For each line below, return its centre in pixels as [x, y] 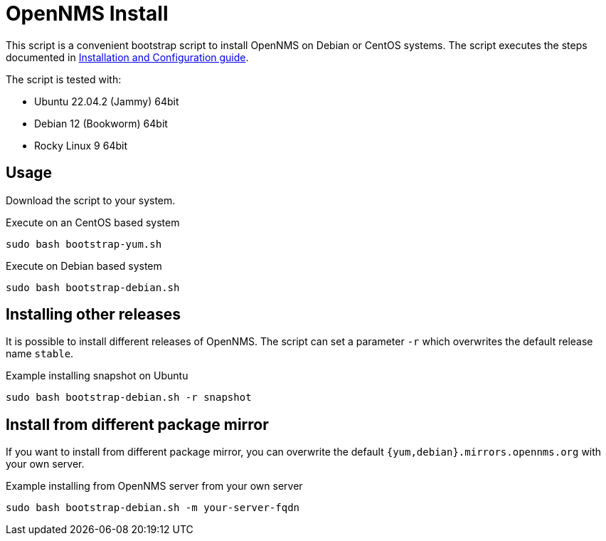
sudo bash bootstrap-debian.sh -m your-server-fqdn [153, 508]
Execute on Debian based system [84, 266]
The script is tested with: [64, 79]
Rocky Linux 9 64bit [81, 145]
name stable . [40, 354]
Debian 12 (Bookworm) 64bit [101, 123]
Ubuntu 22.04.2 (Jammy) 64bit [107, 101]
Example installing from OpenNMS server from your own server [154, 486]
